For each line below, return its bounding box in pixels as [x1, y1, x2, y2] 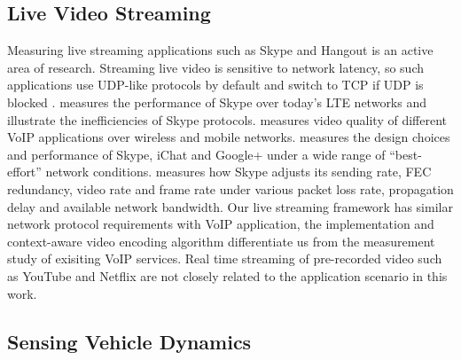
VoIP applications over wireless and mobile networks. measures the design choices [7, 128, 450, 146]
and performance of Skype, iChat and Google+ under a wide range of [7, 145, 386, 163]
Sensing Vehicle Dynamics [7, 327, 252, 355]
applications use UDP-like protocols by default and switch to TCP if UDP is [7, 75, 424, 94]
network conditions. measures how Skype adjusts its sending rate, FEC [45, 162, 432, 181]
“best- [389, 145, 422, 163]
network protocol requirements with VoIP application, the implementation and [7, 215, 434, 233]
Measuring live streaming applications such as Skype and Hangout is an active [7, 41, 434, 59]
